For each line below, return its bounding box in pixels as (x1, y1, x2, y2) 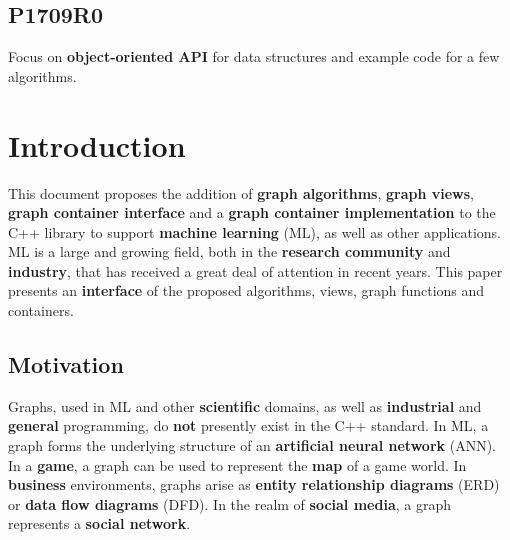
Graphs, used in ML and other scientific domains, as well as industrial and (8, 395, 482, 416)
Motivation (8, 349, 124, 380)
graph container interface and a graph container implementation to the (8, 202, 496, 223)
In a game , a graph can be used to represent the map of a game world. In (8, 454, 467, 475)
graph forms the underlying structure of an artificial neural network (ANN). (8, 435, 496, 456)
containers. (8, 300, 74, 321)
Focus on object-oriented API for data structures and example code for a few (8, 46, 500, 67)
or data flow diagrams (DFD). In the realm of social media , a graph (8, 493, 451, 514)
